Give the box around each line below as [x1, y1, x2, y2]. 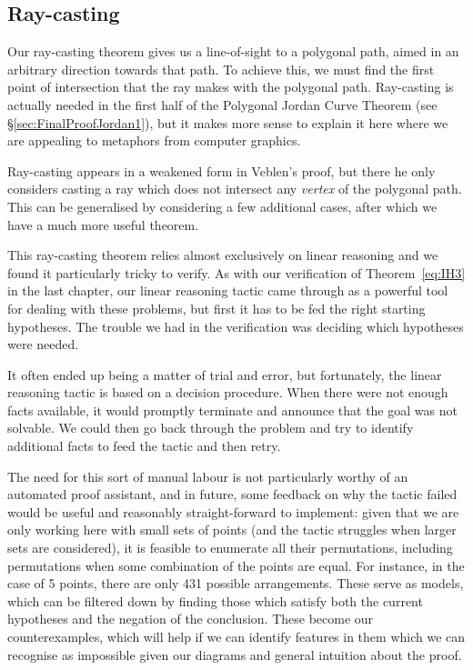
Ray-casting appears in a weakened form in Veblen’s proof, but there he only [7, 161, 436, 180]
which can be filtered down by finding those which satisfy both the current [7, 591, 423, 610]
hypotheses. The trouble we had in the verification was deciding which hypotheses [7, 316, 464, 335]
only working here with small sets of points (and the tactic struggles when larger [7, 520, 457, 539]
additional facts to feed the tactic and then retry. [7, 436, 281, 455]
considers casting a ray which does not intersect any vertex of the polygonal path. [7, 179, 462, 198]
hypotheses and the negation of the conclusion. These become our [7, 609, 374, 628]
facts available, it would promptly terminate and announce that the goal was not [7, 400, 458, 419]
